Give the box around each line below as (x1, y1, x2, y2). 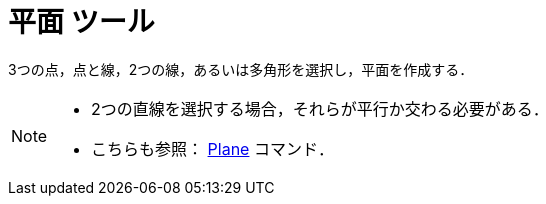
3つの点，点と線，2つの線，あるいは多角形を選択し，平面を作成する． (8, 60, 474, 78)
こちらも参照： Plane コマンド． (91, 138, 334, 159)
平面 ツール (8, 5, 155, 39)
